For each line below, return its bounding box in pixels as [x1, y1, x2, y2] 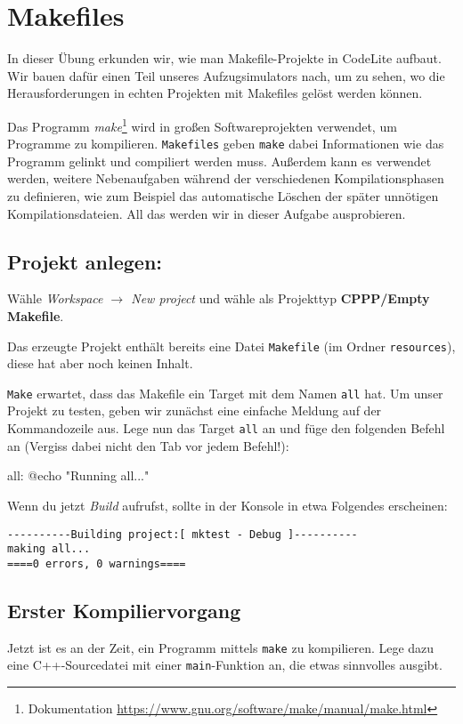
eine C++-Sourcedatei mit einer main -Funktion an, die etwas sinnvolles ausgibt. [7, 656, 443, 674]
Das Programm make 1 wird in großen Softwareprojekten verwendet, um [7, 114, 397, 135]
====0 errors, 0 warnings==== [7, 557, 186, 570]
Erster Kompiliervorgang [7, 596, 241, 623]
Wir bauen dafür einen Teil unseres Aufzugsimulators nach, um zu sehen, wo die [7, 66, 445, 84]
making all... [7, 543, 91, 556]
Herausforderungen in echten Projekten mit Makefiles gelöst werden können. [7, 84, 423, 102]
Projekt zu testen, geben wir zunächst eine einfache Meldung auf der [7, 401, 382, 420]
